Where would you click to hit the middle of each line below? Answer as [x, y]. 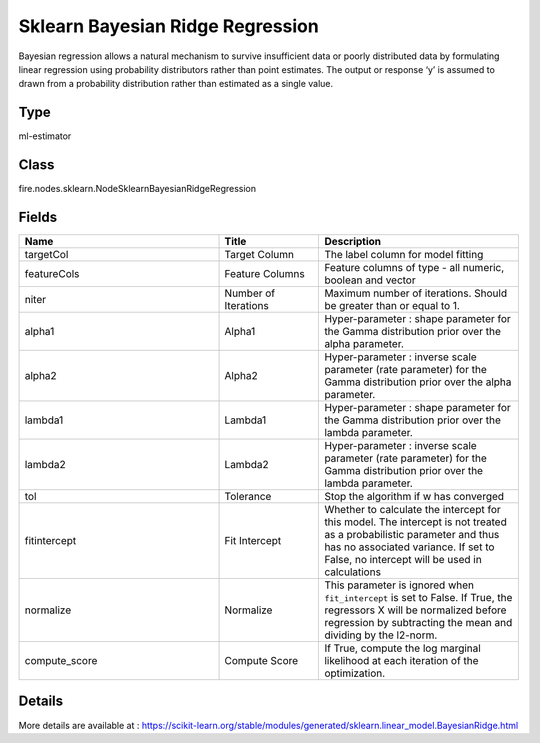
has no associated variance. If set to [409, 547]
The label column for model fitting [404, 255]
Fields [38, 216]
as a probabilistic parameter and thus [412, 535]
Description [353, 242]
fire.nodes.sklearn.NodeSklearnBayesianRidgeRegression [137, 189]
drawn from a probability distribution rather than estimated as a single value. [176, 84]
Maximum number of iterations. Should [416, 293]
